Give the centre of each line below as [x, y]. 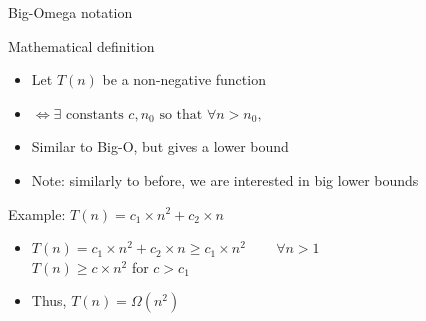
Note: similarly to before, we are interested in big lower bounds [225, 179]
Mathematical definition [81, 45]
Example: [37, 213]
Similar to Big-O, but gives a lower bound [160, 146]
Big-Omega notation [70, 12]
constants [94, 114]
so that [181, 114]
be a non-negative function [184, 79]
